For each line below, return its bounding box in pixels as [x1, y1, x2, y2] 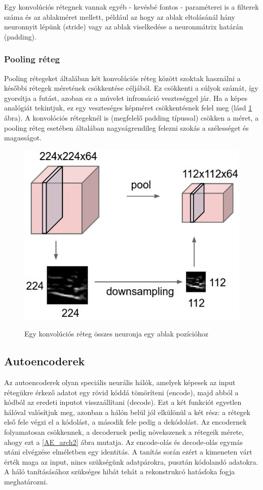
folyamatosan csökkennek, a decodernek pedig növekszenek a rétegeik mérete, [4, 427, 244, 437]
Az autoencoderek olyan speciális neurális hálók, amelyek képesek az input [4, 377, 236, 388]
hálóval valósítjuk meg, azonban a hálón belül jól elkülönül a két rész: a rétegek [4, 406, 250, 417]
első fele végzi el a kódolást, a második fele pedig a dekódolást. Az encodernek [4, 417, 247, 427]
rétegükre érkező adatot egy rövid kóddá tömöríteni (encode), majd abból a [4, 387, 239, 397]
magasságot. [4, 132, 42, 143]
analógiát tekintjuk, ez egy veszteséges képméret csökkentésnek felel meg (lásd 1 [4, 102, 252, 113]
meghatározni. [4, 476, 48, 486]
